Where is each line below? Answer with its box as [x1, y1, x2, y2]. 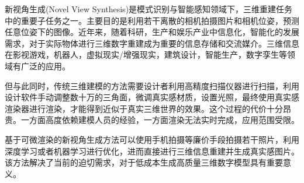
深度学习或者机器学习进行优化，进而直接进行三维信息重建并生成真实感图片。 [5, 145, 299, 157]
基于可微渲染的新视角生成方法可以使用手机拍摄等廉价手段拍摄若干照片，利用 [5, 133, 299, 145]
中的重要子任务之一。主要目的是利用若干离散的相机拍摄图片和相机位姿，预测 [5, 14, 299, 26]
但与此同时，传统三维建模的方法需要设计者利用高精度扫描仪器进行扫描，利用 [5, 79, 299, 91]
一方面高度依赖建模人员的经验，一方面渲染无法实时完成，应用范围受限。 [20, 114, 299, 126]
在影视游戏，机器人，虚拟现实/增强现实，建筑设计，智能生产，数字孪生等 [5, 48, 287, 61]
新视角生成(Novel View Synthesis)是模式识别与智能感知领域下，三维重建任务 [5, 3, 293, 15]
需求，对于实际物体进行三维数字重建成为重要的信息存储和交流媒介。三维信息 [5, 37, 299, 49]
